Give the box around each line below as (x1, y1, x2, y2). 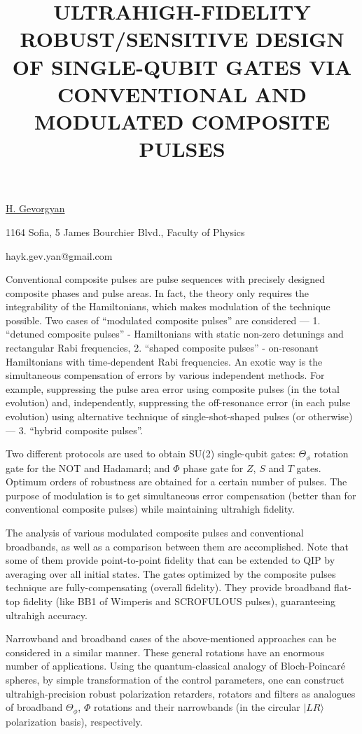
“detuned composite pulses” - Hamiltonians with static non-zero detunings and (6, 326, 344, 341)
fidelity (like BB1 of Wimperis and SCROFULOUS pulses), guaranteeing (22, 594, 336, 609)
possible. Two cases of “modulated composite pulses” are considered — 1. (6, 312, 321, 327)
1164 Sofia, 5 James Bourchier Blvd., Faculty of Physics (6, 224, 245, 239)
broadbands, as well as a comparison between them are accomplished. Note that (6, 539, 349, 553)
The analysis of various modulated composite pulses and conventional (6, 525, 304, 540)
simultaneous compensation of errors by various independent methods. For (6, 368, 325, 382)
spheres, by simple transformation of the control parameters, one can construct (6, 672, 344, 686)
